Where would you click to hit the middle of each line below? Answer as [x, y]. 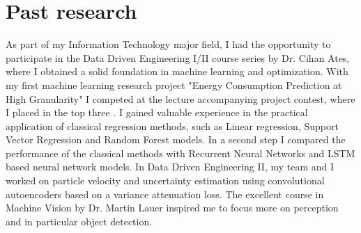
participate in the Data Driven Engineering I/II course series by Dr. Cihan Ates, [178, 57]
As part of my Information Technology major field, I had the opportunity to [168, 44]
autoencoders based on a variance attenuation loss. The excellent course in [165, 194]
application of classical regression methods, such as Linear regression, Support [172, 126]
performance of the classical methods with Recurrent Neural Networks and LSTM [180, 153]
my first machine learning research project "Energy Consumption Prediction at [174, 85]
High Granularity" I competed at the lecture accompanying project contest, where [180, 98]
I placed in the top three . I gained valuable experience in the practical [157, 112]
